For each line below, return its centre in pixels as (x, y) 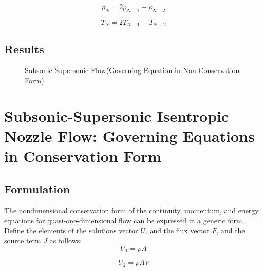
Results (24, 49)
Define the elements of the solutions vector (71, 230)
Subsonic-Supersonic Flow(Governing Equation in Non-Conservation (132, 70)
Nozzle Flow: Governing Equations (129, 136)
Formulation (37, 188)
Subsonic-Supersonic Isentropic (117, 115)
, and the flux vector (177, 230)
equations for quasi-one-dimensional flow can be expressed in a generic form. (124, 220)
